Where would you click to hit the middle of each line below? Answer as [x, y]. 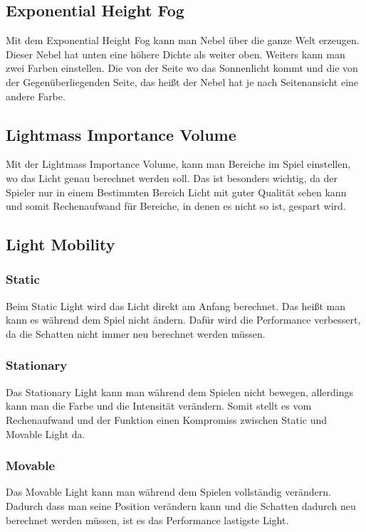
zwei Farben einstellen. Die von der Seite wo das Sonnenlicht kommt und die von [182, 68]
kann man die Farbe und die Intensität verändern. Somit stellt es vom [159, 406]
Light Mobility [61, 244]
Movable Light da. [46, 433]
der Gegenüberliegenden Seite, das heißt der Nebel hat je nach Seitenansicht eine [182, 81]
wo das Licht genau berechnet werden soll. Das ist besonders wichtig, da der [172, 177]
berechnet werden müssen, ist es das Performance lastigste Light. [147, 520]
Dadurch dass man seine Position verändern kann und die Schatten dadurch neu [181, 505]
